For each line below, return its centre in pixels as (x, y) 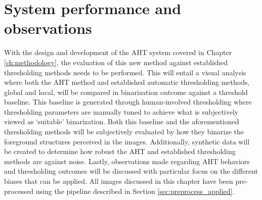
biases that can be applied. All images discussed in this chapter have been (119, 181)
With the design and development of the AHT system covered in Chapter (118, 52)
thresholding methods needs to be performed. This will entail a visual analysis (125, 72)
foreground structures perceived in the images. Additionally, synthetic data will (127, 141)
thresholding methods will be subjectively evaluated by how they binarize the (124, 132)
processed (19, 191)
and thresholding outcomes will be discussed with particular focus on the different (131, 171)
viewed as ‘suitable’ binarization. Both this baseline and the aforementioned (122, 121)
